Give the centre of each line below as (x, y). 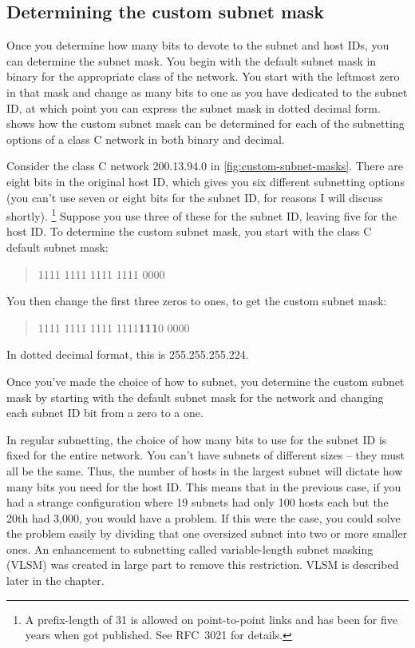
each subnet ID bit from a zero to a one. (105, 413)
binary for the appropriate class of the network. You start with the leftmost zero (203, 76)
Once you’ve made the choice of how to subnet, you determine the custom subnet (206, 381)
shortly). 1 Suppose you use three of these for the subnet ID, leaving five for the (202, 215)
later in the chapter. (55, 580)
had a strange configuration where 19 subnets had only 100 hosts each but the (198, 502)
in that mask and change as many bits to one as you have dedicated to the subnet (207, 91)
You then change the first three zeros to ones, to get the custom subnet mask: (197, 301)
